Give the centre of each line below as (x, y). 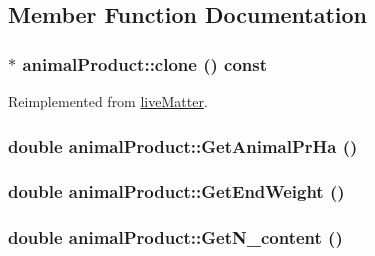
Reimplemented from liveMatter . (108, 101)
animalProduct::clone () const (145, 63)
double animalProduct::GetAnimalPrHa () (183, 145)
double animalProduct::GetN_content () (175, 237)
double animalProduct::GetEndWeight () (176, 191)
